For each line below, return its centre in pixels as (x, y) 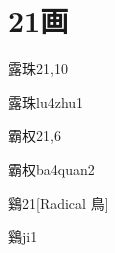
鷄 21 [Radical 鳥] (58, 202)
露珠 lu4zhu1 (46, 101)
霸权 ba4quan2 (51, 168)
